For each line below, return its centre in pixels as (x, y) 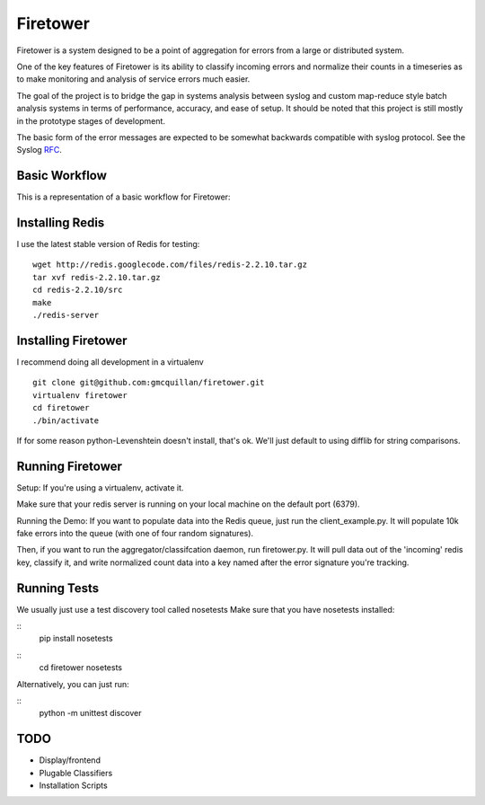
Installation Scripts (73, 785)
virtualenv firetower (80, 395)
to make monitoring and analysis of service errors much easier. (133, 79)
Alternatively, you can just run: (73, 684)
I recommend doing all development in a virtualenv (110, 362)
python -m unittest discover (91, 713)
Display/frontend (70, 760)
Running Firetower (70, 466)
